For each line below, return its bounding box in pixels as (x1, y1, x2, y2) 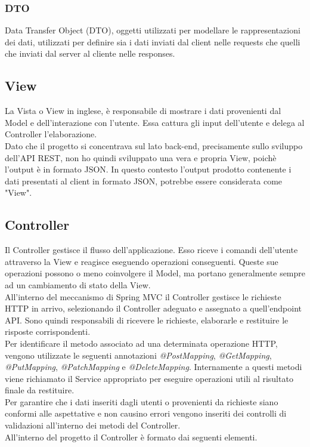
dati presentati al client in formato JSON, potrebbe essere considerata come (5, 174, 283, 187)
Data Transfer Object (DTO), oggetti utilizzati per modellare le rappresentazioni (5, 24, 300, 36)
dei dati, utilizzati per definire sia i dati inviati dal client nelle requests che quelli (5, 35, 300, 48)
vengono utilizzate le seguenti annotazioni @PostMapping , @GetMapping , (5, 349, 272, 361)
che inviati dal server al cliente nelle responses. (5, 47, 175, 60)
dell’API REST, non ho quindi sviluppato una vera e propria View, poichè (5, 151, 277, 164)
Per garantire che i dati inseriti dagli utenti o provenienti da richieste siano (5, 395, 278, 408)
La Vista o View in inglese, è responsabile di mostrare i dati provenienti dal (5, 104, 281, 117)
